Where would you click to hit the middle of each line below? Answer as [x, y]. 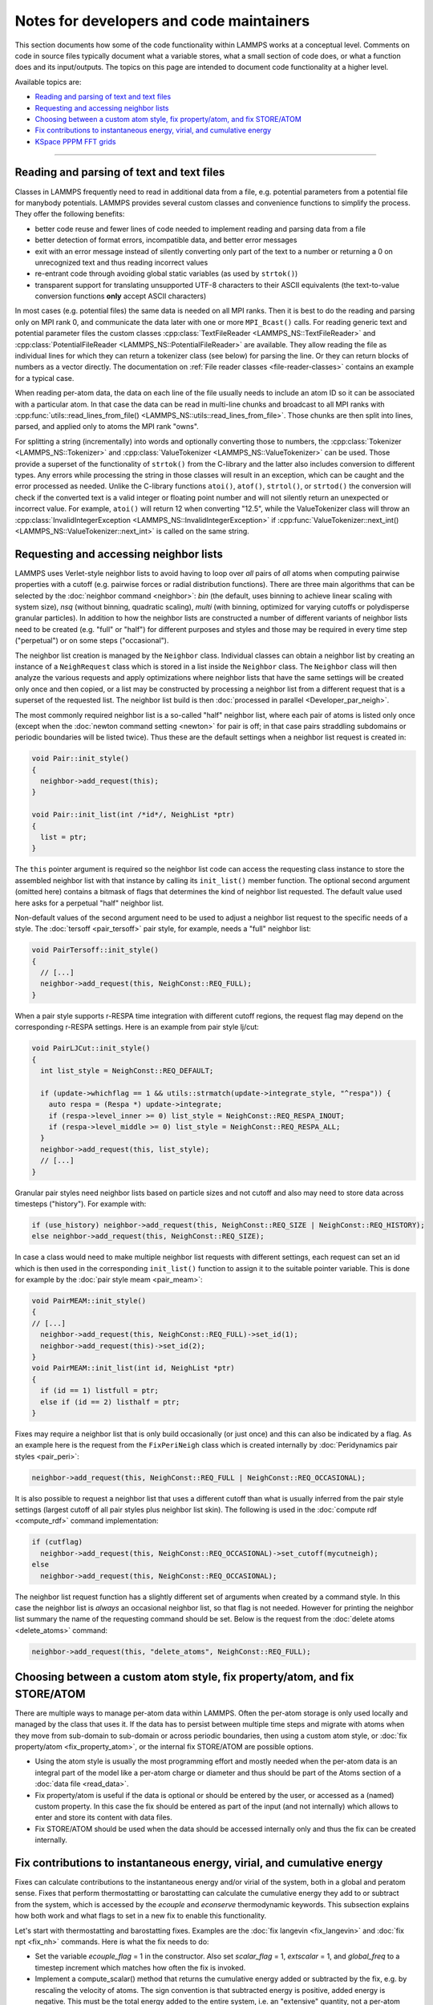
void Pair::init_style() [81, 759]
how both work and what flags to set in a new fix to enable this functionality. [141, 1916]
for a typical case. [45, 378]
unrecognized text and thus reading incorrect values [121, 262]
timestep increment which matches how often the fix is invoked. [140, 1967]
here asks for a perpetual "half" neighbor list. [89, 903]
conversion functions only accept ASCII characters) [121, 296]
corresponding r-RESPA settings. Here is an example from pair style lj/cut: [137, 1027]
